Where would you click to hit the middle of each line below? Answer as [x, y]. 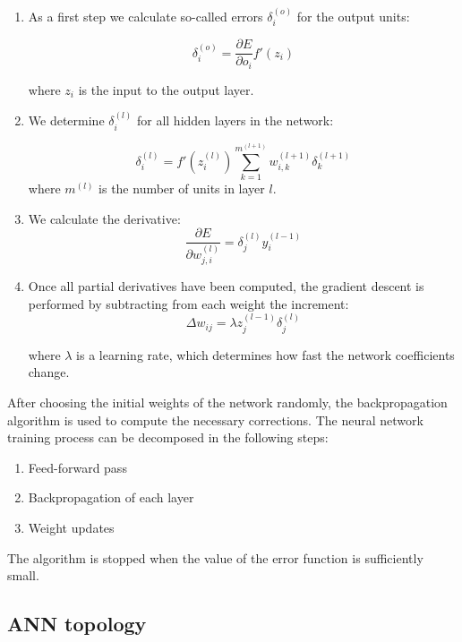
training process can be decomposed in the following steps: [168, 437]
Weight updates [71, 527]
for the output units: [353, 16]
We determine [66, 120]
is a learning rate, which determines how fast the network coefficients [265, 354]
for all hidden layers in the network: [235, 120]
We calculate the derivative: [104, 218]
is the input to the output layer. [166, 89]
